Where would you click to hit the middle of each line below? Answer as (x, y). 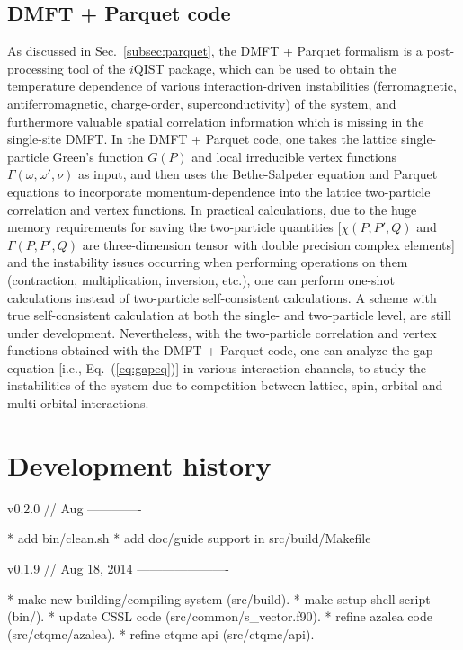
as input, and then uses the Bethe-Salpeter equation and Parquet (258, 174)
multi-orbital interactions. (78, 403)
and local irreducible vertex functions (294, 156)
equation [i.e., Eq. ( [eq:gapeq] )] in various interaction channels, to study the (217, 367)
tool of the (97, 68)
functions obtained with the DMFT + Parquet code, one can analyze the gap (220, 350)
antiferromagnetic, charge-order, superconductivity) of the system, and (202, 103)
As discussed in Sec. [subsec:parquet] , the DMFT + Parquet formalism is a (215, 51)
